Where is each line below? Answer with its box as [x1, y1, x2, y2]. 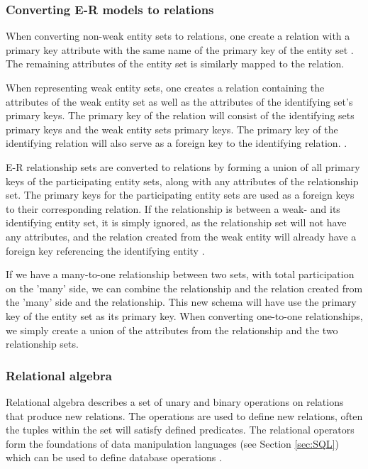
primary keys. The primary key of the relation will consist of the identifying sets [6, 108, 355, 123]
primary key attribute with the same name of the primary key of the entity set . [6, 42, 354, 57]
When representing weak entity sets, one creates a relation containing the [6, 80, 325, 94]
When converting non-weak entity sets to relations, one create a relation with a [6, 28, 350, 43]
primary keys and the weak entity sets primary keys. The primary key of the [6, 121, 338, 136]
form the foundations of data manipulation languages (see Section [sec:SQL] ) [6, 436, 339, 451]
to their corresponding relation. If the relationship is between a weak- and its [6, 201, 340, 216]
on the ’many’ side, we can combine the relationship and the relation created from [6, 280, 363, 295]
